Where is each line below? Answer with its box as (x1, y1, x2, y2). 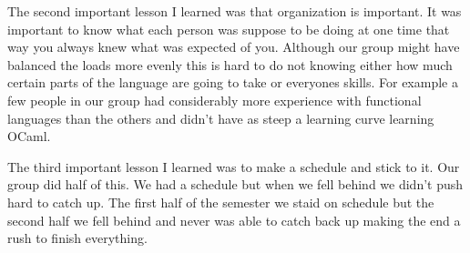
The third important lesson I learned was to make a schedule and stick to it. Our (7, 157, 460, 176)
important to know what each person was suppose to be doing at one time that (7, 19, 450, 38)
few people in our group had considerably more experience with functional (7, 90, 422, 109)
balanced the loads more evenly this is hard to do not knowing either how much (7, 55, 453, 74)
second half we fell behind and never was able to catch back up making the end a (7, 210, 461, 229)
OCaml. (7, 126, 51, 146)
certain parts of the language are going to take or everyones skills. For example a (7, 73, 458, 92)
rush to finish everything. (7, 228, 148, 248)
